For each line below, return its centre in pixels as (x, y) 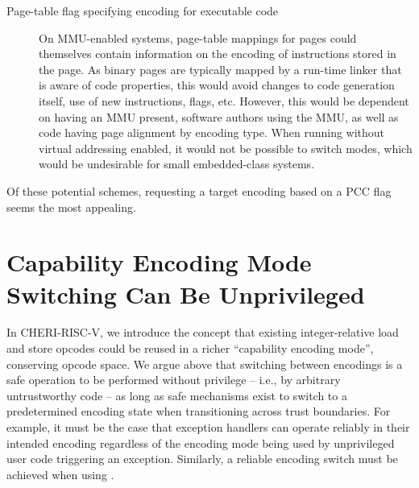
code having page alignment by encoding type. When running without (212, 132)
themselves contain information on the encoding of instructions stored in (218, 54)
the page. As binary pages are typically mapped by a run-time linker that (220, 69)
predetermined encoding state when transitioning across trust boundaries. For (199, 411)
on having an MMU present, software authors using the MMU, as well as (219, 116)
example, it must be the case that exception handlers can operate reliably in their (208, 427)
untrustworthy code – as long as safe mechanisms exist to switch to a (177, 395)
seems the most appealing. (71, 207)
